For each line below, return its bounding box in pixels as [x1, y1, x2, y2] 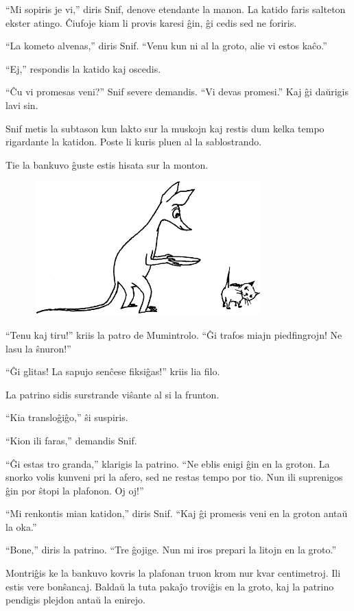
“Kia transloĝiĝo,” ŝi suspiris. [5, 410, 128, 424]
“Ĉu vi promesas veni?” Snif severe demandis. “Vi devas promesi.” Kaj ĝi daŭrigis [5, 84, 349, 99]
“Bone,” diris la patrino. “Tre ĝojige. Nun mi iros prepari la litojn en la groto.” [5, 542, 337, 557]
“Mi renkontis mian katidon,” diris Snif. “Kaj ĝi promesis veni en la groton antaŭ [5, 506, 348, 520]
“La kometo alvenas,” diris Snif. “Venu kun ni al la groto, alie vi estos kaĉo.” [5, 38, 327, 53]
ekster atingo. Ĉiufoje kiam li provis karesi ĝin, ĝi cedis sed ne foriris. [5, 15, 297, 29]
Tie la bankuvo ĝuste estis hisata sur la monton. [5, 157, 209, 171]
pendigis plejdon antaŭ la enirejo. [5, 592, 145, 607]
